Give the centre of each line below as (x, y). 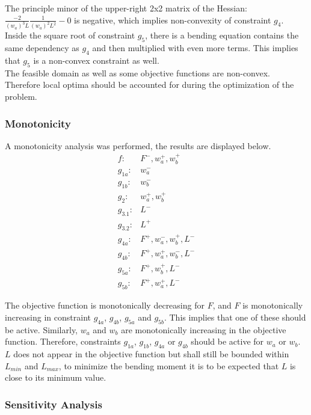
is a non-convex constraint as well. (96, 60)
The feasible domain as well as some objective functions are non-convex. (137, 72)
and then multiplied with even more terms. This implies (195, 48)
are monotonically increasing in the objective (204, 329)
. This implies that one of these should (235, 317)
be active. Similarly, (42, 329)
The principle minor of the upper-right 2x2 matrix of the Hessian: (126, 8)
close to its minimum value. (56, 377)
